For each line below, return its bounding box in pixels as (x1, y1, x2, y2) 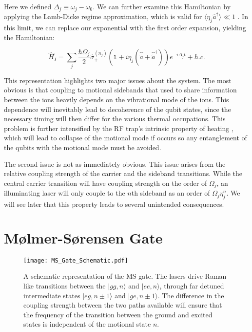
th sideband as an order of (131, 188, 210, 198)
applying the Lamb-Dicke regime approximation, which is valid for (4, 11, 202, 22)
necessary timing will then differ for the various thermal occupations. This (4, 113, 226, 124)
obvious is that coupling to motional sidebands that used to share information (4, 85, 237, 95)
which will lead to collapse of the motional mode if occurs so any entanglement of (4, 133, 247, 143)
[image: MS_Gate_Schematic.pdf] (23, 257, 128, 264)
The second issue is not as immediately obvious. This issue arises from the (4, 158, 226, 169)
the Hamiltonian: (4, 32, 55, 42)
